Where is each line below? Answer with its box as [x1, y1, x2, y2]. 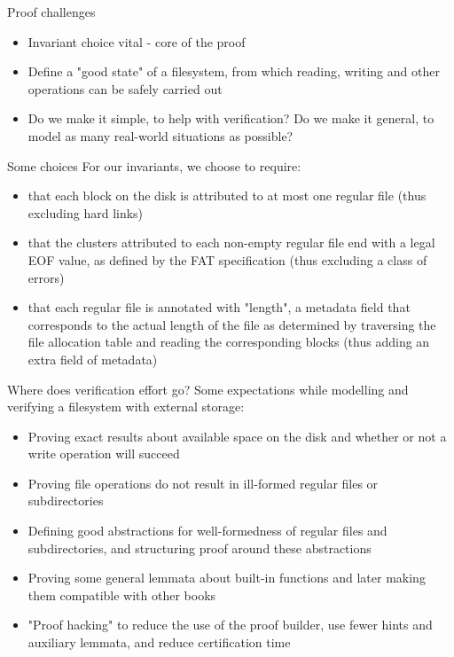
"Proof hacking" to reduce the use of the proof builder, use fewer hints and [27, 615, 433, 634]
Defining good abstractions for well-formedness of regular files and [27, 521, 387, 540]
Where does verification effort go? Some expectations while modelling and [7, 379, 409, 398]
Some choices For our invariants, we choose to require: [7, 156, 301, 175]
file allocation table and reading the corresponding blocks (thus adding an [27, 332, 430, 351]
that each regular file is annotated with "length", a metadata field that [27, 298, 411, 317]
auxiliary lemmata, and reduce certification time [27, 633, 291, 652]
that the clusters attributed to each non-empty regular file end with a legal [27, 233, 435, 252]
